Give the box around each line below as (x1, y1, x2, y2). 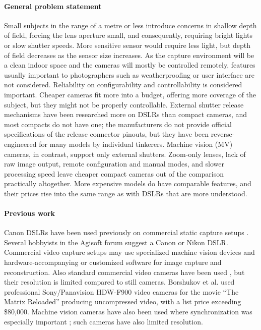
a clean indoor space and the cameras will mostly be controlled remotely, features (4, 60, 255, 70)
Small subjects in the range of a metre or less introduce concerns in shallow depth (4, 20, 257, 30)
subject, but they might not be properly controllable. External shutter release (4, 99, 244, 109)
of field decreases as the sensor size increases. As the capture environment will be (4, 49, 254, 60)
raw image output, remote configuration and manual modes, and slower (4, 158, 225, 169)
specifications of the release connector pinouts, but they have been (4, 129, 209, 139)
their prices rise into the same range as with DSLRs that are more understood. (4, 188, 247, 198)
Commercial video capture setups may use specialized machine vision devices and (4, 247, 255, 257)
